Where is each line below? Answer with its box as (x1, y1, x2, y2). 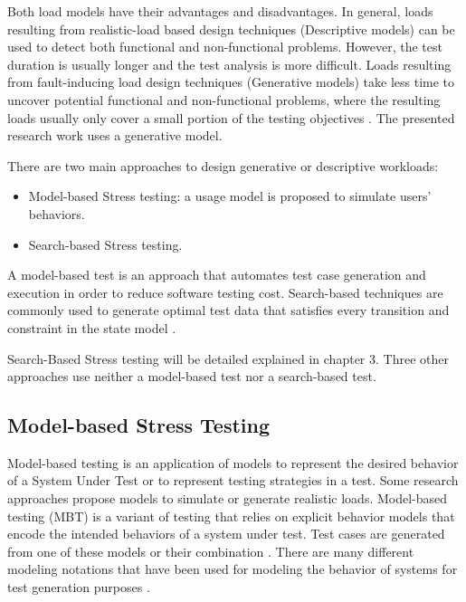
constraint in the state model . (7, 318, 176, 337)
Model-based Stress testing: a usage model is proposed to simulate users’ (28, 186, 432, 205)
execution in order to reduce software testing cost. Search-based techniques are (7, 282, 443, 301)
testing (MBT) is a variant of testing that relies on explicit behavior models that (7, 506, 455, 525)
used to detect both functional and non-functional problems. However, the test (7, 37, 442, 56)
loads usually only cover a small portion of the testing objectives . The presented (7, 108, 455, 127)
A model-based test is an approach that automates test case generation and (7, 265, 426, 284)
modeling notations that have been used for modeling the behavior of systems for (7, 559, 458, 578)
